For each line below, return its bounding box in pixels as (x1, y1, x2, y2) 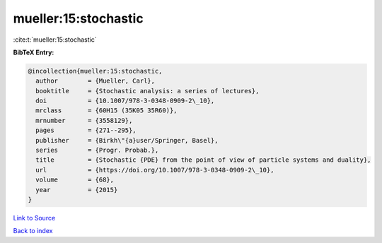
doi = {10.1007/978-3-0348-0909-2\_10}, (35, 97, 215, 105)
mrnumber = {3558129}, (35, 117, 133, 124)
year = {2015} (35, 186, 118, 194)
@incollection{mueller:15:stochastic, (28, 67, 163, 75)
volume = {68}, (35, 176, 115, 184)
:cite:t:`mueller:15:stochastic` (13, 35, 97, 44)
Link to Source (13, 213, 56, 222)
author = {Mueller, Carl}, (35, 77, 156, 85)
